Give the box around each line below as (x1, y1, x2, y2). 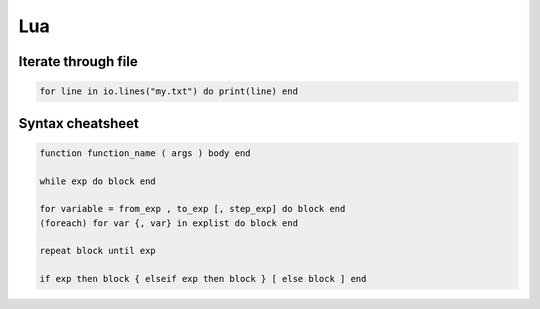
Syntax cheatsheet (18, 115, 140, 132)
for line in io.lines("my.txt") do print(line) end (39, 86, 299, 97)
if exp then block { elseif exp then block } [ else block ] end (39, 273, 367, 285)
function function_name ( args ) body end (39, 147, 251, 159)
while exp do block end (39, 175, 157, 187)
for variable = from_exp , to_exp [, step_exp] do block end (39, 203, 346, 215)
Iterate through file (18, 53, 139, 70)
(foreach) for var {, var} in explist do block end (39, 217, 299, 229)
